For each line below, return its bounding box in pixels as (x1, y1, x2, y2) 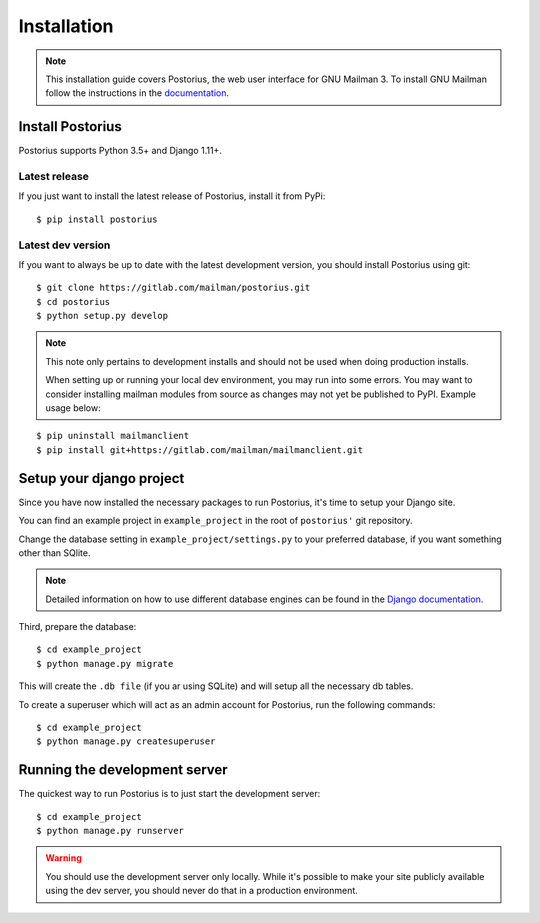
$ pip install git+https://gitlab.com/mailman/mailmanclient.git (36, 444, 364, 455)
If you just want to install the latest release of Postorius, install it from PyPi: (18, 190, 326, 202)
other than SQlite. (18, 546, 91, 559)
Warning (45, 852, 82, 864)
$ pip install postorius (36, 213, 158, 225)
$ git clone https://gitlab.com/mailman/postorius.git (36, 282, 311, 294)
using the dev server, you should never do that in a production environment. (45, 885, 359, 897)
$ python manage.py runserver (36, 825, 185, 837)
